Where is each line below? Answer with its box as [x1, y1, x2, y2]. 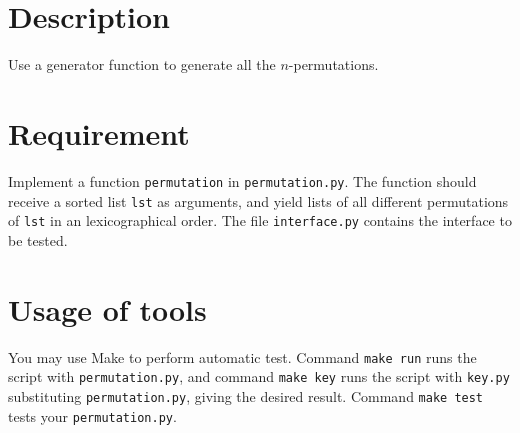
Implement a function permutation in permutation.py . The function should [8, 170, 477, 191]
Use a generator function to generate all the [8, 54, 276, 75]
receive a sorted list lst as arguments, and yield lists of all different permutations [8, 190, 509, 211]
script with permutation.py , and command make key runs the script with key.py [8, 366, 510, 387]
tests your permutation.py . [8, 405, 177, 426]
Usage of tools [8, 288, 207, 329]
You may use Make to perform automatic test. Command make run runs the [8, 346, 477, 367]
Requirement [8, 112, 190, 153]
